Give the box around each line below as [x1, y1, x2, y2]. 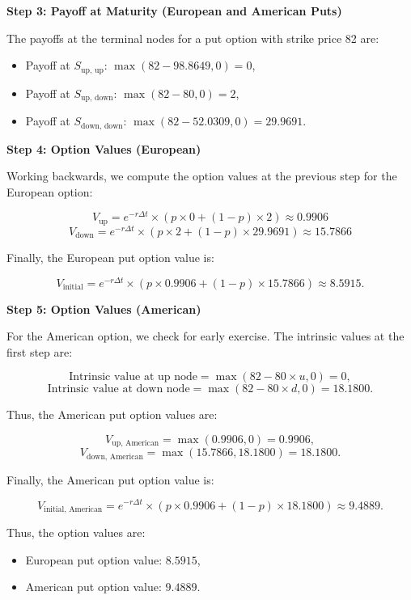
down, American [86, 452, 143, 461]
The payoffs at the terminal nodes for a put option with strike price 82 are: [6, 29, 379, 46]
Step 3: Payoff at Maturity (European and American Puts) [6, 2, 342, 19]
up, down [81, 94, 113, 103]
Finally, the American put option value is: [6, 471, 214, 488]
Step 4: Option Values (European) [6, 140, 201, 157]
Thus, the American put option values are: [6, 406, 218, 423]
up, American [112, 439, 159, 448]
